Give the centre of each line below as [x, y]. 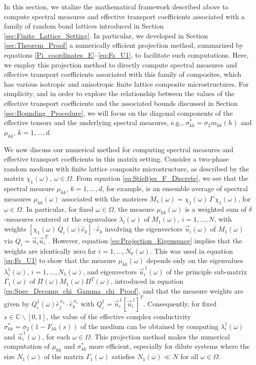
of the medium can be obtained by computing [149, 326]
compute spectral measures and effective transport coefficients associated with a [125, 16]
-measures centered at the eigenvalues [61, 219]
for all [189, 356]
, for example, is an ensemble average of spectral [175, 188]
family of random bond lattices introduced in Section [84, 26]
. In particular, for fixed [58, 209]
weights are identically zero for [50, 250]
